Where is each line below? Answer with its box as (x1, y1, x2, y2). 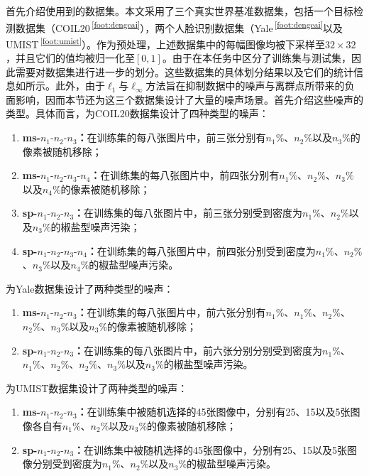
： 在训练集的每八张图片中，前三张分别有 (77, 130, 266, 145)
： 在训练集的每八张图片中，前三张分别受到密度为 (74, 205, 303, 220)
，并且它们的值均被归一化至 (6, 50, 135, 65)
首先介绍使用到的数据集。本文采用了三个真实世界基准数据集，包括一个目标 (6, 4, 353, 18)
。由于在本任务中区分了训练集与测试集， (162, 50, 351, 65)
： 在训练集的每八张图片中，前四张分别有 (90, 168, 280, 183)
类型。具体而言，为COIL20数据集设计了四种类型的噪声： (6, 106, 269, 121)
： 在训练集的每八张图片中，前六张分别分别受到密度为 (74, 342, 323, 357)
